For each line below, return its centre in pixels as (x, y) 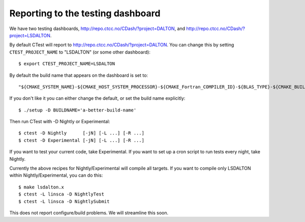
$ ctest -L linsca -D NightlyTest (61, 194)
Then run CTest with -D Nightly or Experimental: (60, 122)
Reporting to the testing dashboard (85, 13)
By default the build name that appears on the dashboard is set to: (79, 75)
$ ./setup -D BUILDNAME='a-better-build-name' (78, 110)
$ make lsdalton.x (41, 187)
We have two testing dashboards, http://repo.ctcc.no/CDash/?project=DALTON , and (97, 29)
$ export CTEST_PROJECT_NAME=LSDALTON (67, 64)
